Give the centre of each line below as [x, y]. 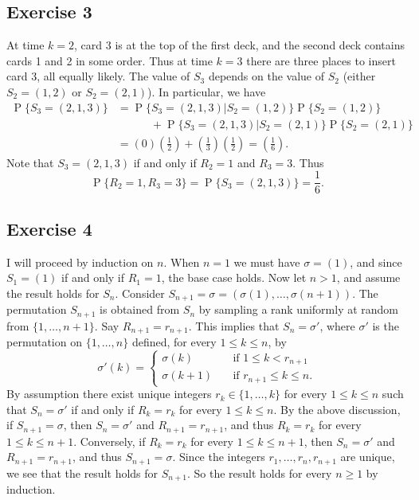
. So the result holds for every [259, 473]
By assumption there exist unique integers [109, 394]
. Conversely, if [110, 441]
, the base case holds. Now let [234, 277]
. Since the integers [219, 457]
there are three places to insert [321, 60]
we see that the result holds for [82, 473]
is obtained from [140, 309]
